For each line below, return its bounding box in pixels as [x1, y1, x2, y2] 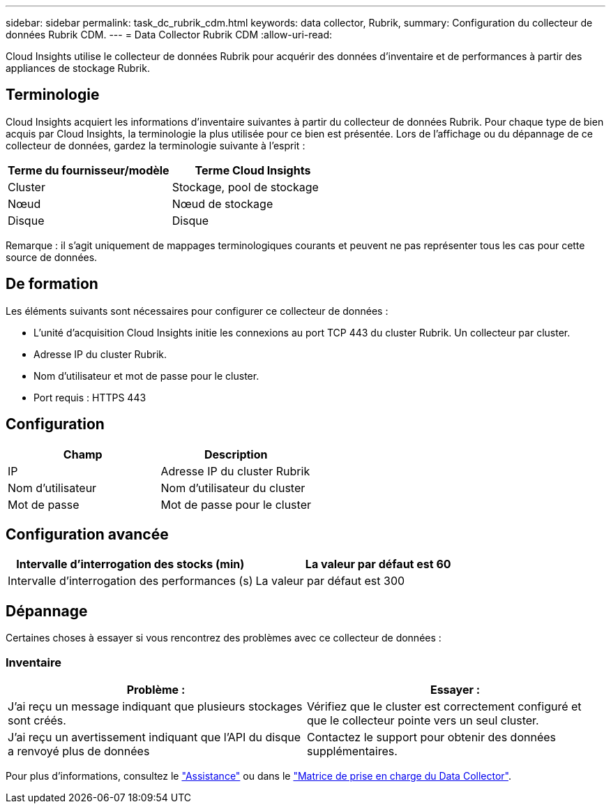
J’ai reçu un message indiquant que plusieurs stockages [8, 699, 303, 713]
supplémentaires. [307, 743, 398, 758]
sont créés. [8, 713, 66, 727]
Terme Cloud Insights [195, 163, 311, 177]
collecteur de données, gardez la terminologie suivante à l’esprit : [6, 139, 305, 151]
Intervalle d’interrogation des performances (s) [8, 574, 253, 588]
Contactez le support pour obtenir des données [307, 729, 556, 744]
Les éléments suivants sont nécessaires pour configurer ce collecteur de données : [6, 304, 389, 317]
